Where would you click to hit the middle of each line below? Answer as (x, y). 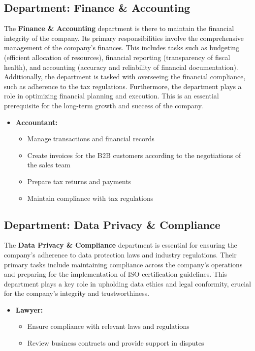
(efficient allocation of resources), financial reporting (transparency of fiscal (117, 57)
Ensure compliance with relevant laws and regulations (108, 326)
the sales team (49, 165)
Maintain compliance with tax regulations (90, 198)
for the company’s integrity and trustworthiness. (77, 293)
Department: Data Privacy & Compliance (112, 224)
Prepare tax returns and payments (79, 181)
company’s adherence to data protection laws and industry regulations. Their (120, 254)
